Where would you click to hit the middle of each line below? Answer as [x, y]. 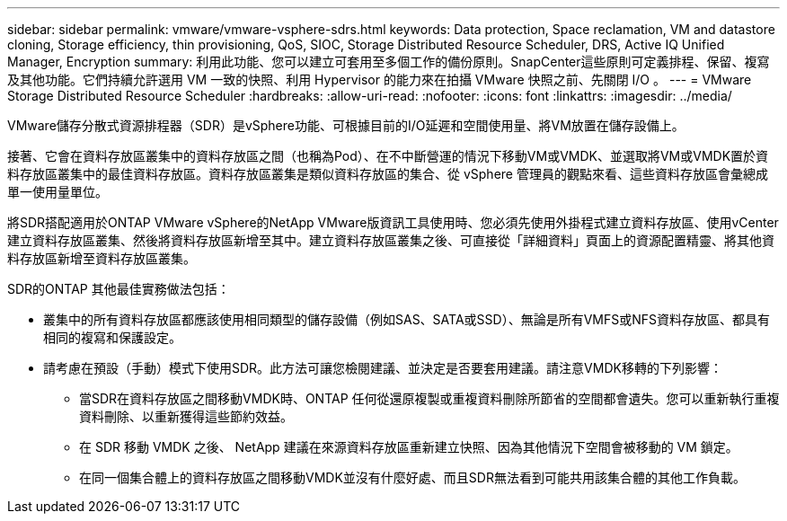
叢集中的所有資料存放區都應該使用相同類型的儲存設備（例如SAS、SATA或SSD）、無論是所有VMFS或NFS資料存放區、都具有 [407, 319]
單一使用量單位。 [57, 192]
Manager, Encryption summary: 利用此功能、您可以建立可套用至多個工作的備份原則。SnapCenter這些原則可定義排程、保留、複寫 [389, 62]
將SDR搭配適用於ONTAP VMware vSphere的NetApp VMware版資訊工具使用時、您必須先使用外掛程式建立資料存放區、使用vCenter [393, 222]
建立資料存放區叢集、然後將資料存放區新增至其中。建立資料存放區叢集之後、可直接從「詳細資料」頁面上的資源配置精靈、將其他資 [391, 240]
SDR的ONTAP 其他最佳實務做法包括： [119, 289]
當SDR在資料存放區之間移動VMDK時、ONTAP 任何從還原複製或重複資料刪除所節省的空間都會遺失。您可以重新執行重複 [429, 398]
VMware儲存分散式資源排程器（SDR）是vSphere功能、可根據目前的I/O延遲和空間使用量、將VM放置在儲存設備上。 [346, 125]
